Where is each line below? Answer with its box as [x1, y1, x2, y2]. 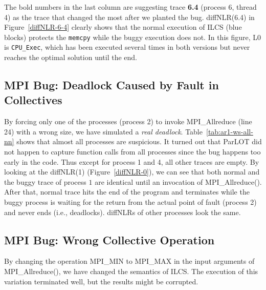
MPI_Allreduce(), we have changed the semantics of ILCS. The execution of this [4, 266, 258, 277]
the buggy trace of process [4, 176, 86, 187]
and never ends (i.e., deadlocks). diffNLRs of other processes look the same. [4, 206, 241, 217]
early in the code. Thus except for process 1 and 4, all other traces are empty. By [4, 156, 259, 167]
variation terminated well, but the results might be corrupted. [4, 276, 198, 286]
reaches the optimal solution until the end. [4, 52, 137, 63]
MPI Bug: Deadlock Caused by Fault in [4, 77, 219, 93]
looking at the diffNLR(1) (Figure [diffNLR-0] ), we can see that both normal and [4, 166, 260, 177]
